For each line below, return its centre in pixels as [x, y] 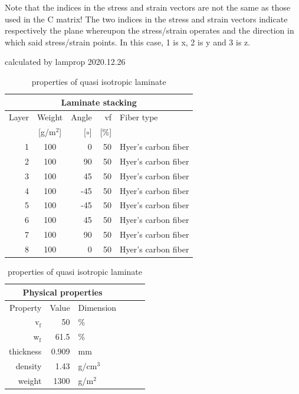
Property [26, 307]
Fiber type [139, 117]
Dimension [97, 307]
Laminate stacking [99, 102]
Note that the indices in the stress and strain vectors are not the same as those [148, 7]
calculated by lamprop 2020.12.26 [65, 62]
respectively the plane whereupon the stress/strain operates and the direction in [149, 30]
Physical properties [63, 292]
